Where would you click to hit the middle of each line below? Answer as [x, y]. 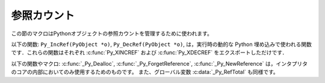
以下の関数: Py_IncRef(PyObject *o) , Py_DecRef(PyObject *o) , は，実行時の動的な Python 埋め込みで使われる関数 [162, 44]
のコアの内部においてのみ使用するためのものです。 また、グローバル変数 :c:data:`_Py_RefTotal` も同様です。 [145, 72]
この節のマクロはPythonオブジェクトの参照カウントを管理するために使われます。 [112, 33]
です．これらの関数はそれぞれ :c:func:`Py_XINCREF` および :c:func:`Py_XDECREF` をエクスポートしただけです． [149, 53]
